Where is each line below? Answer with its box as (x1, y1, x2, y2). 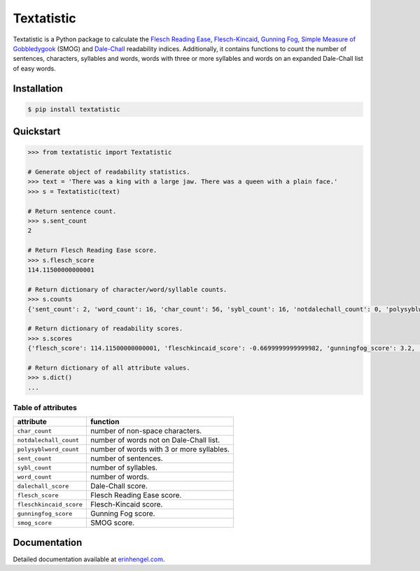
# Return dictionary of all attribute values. (27, 364, 190, 372)
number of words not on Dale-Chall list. (90, 435, 220, 445)
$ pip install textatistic (27, 105, 120, 113)
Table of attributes (13, 403, 77, 413)
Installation (13, 83, 63, 94)
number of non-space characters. (90, 426, 202, 436)
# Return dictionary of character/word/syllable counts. (27, 285, 227, 293)
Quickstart (13, 126, 61, 138)
